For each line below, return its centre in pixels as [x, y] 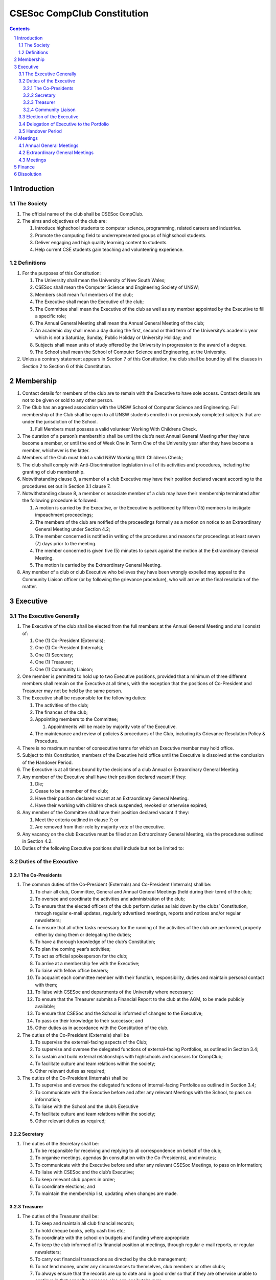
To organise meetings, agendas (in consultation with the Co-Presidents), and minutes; [126, 1158]
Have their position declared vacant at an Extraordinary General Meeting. [112, 798]
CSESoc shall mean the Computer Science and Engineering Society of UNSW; [117, 287]
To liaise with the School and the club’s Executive [87, 1106]
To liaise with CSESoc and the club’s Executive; [85, 1172]
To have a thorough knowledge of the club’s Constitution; [95, 942]
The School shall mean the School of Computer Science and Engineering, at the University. [131, 352]
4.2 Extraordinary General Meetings [56, 153]
